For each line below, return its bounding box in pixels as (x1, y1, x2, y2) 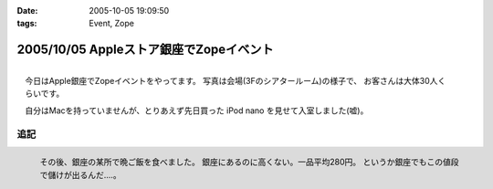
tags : (16, 18, 37, 29)
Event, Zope (89, 18, 134, 29)
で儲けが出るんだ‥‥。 (39, 169, 122, 180)
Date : (16, 5, 38, 16)
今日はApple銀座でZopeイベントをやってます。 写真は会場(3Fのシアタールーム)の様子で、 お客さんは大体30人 (25, 76, 438, 87)
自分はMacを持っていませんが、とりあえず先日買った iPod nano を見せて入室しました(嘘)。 (25, 105, 369, 116)
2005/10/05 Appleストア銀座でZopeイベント (16, 42, 274, 58)
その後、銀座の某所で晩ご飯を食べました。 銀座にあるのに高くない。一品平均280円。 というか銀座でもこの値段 (39, 156, 459, 168)
